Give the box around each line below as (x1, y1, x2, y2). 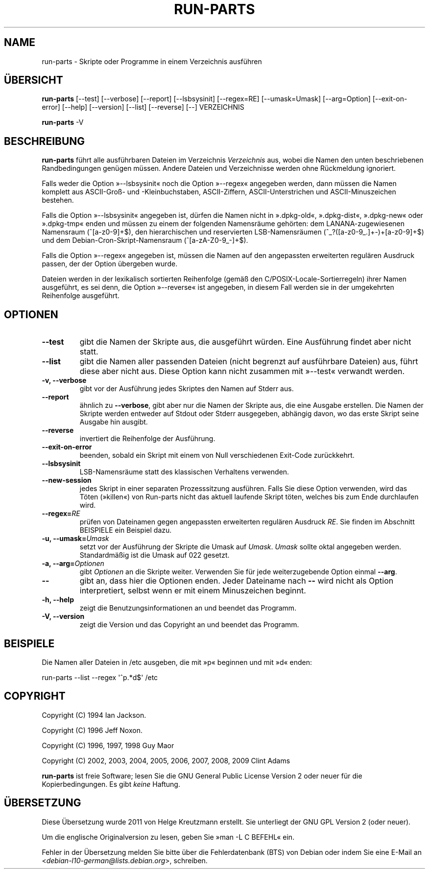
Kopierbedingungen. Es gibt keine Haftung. (42, 779, 180, 788)
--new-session (42, 476, 92, 485)
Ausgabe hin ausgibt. (79, 418, 148, 426)
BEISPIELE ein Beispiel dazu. (79, 526, 172, 535)
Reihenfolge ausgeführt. (42, 291, 119, 300)
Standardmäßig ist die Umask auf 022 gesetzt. (79, 551, 230, 560)
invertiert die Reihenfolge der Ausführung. (79, 434, 215, 443)
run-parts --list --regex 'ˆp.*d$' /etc (42, 673, 158, 682)
